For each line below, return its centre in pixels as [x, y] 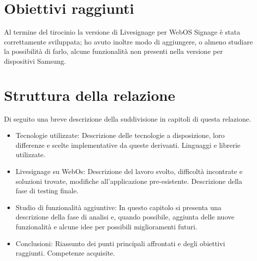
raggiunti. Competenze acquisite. [65, 253]
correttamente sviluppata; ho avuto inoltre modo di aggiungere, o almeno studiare [128, 41]
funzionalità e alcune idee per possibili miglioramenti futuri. [106, 226]
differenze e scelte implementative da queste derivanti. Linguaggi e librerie [128, 145]
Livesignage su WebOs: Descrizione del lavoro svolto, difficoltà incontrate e [129, 171]
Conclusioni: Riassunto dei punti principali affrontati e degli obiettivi [120, 243]
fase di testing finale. [47, 191]
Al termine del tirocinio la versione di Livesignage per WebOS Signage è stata [122, 32]
